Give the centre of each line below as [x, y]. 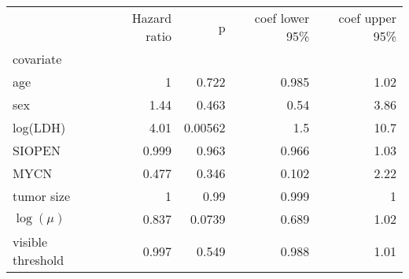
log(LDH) [39, 127]
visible [30, 242]
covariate [37, 59]
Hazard [152, 18]
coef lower [282, 18]
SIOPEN [37, 150]
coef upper [367, 18]
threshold [39, 260]
